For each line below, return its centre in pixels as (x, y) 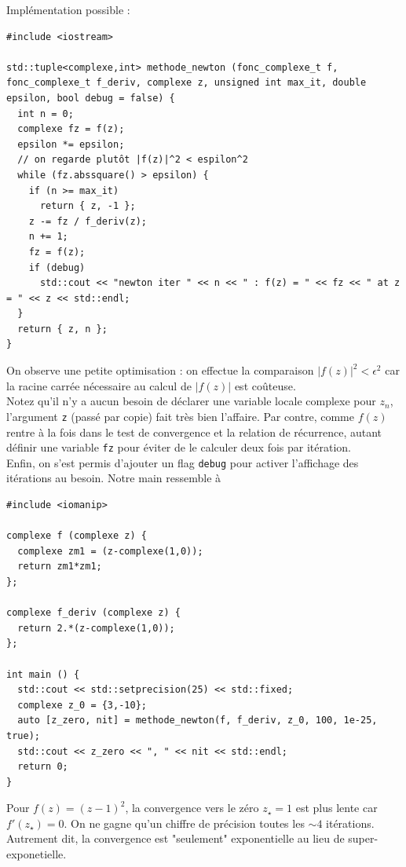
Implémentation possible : (68, 9)
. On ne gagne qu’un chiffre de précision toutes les (184, 823)
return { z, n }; (62, 329)
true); (23, 735)
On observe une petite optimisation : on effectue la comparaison (160, 370)
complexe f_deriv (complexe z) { (93, 613)
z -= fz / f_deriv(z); (88, 221)
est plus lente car (337, 808)
